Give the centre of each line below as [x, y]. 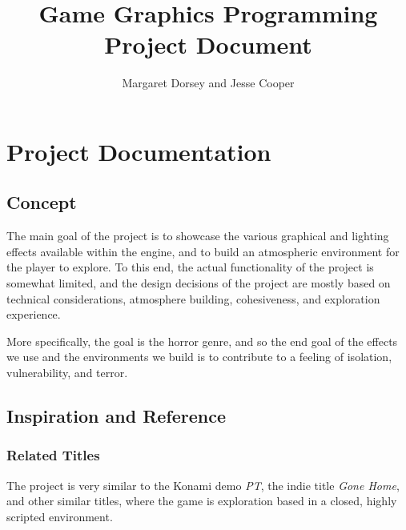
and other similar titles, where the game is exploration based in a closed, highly [202, 501]
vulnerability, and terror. [67, 373]
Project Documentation [139, 151]
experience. [34, 314]
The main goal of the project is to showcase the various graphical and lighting [198, 236]
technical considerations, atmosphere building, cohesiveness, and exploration [193, 298]
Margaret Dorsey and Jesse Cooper [208, 83]
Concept [42, 202]
